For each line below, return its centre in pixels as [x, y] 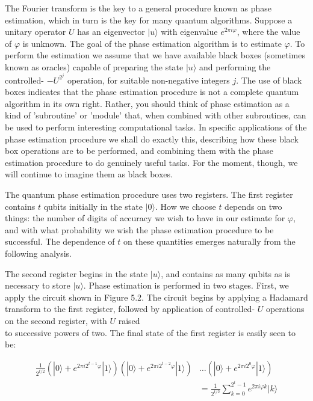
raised [129, 320]
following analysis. [39, 253]
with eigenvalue [189, 32]
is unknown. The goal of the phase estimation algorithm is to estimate [152, 43]
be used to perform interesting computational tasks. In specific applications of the [156, 127]
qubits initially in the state [93, 206]
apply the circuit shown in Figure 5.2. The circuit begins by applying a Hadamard [156, 297]
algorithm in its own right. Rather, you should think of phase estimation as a [147, 103]
